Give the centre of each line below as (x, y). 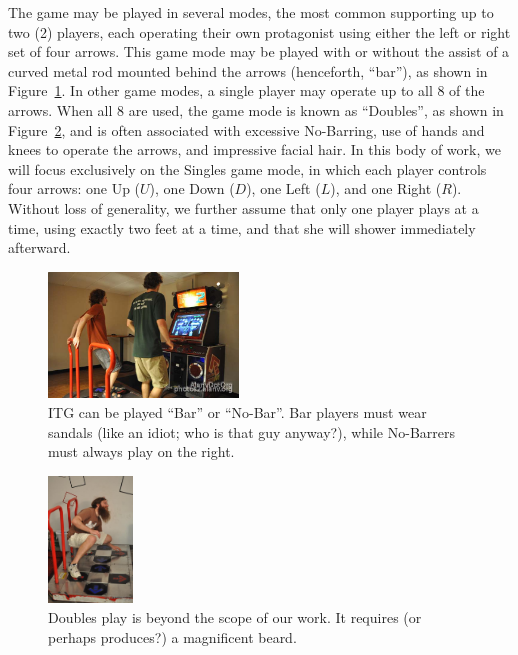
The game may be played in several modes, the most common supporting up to (251, 12)
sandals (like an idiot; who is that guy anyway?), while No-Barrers (252, 431)
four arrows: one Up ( (74, 188)
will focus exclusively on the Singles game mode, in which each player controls (247, 168)
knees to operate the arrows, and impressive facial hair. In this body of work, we (254, 149)
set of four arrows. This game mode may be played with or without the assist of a (259, 51)
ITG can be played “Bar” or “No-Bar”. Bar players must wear (237, 412)
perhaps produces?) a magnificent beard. (172, 636)
